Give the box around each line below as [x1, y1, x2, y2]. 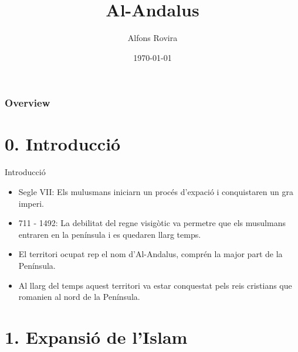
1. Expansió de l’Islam [5, 324, 188, 348]
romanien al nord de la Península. [18, 291, 140, 303]
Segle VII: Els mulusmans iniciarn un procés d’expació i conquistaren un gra [18, 185, 293, 197]
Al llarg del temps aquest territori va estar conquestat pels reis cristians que [18, 279, 292, 291]
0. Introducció [5, 132, 121, 156]
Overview [5, 95, 50, 110]
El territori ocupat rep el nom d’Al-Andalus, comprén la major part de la [18, 248, 283, 260]
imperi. [18, 197, 45, 209]
